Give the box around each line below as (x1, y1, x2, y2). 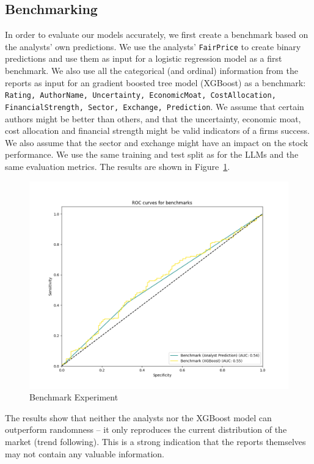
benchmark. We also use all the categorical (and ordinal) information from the (5, 64, 298, 77)
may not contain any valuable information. (5, 447, 165, 460)
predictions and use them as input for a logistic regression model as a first (5, 52, 282, 65)
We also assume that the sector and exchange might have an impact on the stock (5, 136, 309, 149)
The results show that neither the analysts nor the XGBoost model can (5, 411, 272, 424)
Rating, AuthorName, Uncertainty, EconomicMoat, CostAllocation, (5, 91, 276, 100)
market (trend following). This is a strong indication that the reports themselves (5, 435, 306, 448)
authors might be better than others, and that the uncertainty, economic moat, (5, 112, 301, 125)
